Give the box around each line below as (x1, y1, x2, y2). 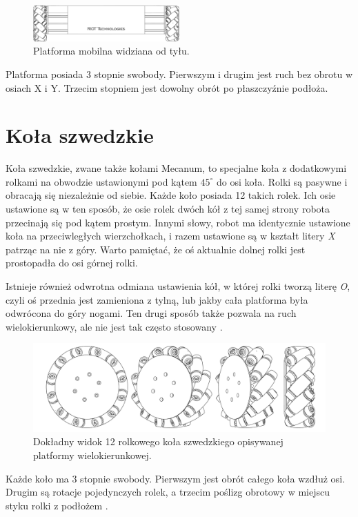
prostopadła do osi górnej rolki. (6, 255, 138, 270)
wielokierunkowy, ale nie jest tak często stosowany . (6, 319, 223, 333)
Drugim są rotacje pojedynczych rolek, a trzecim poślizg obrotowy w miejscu (6, 485, 330, 499)
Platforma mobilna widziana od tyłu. (33, 43, 190, 58)
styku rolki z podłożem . (6, 498, 108, 512)
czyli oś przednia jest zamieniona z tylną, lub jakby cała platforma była (6, 292, 308, 306)
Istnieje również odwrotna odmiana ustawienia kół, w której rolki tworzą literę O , (6, 279, 350, 293)
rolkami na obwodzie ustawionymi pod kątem (6, 174, 197, 188)
